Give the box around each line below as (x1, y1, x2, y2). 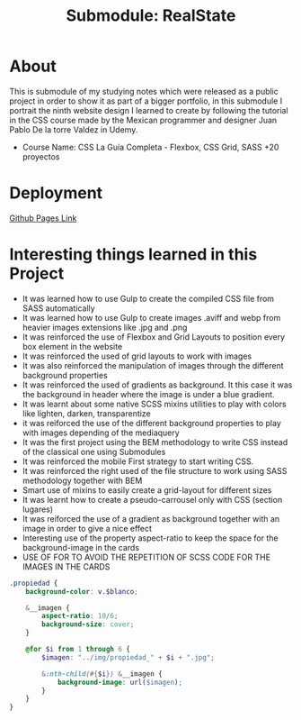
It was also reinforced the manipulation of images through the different (22, 360, 285, 370)
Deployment (9, 183, 103, 204)
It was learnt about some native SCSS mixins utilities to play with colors (22, 398, 287, 409)
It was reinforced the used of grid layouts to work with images (22, 351, 252, 361)
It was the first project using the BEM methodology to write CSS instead (22, 436, 288, 447)
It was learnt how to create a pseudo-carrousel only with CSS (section (22, 494, 283, 505)
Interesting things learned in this (9, 244, 258, 265)
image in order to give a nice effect (22, 523, 153, 533)
